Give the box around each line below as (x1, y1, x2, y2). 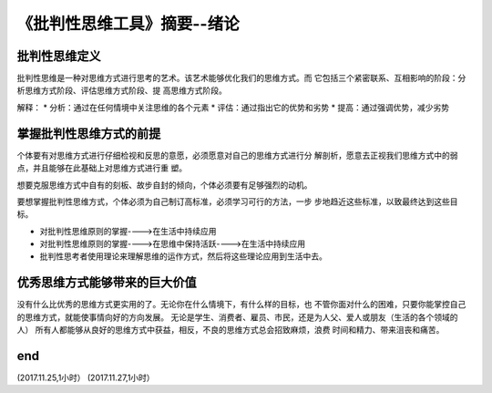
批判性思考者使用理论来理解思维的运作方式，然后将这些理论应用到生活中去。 (39, 251, 327, 262)
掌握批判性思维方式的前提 (16, 126, 161, 141)
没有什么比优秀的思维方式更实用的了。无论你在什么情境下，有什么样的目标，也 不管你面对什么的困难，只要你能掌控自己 (16, 299, 466, 310)
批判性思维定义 (16, 48, 101, 64)
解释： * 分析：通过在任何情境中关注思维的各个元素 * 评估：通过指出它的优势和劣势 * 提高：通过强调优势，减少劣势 (16, 101, 450, 113)
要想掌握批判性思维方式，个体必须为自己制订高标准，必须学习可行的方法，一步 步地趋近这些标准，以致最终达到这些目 (16, 196, 458, 207)
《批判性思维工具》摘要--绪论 (16, 14, 241, 34)
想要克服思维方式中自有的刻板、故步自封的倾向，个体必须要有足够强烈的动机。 (16, 179, 313, 191)
